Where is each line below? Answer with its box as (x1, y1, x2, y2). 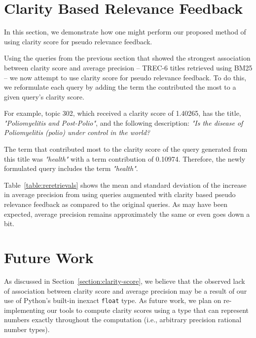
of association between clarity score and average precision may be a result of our (4, 285, 247, 296)
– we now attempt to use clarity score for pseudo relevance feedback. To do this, (4, 72, 247, 82)
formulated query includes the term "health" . (4, 163, 138, 173)
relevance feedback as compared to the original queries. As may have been (4, 199, 227, 209)
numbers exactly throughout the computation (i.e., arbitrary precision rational (4, 314, 242, 325)
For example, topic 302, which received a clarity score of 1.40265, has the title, (4, 108, 241, 118)
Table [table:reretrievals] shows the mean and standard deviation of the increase (4, 179, 247, 190)
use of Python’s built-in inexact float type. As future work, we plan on (4, 295, 221, 305)
